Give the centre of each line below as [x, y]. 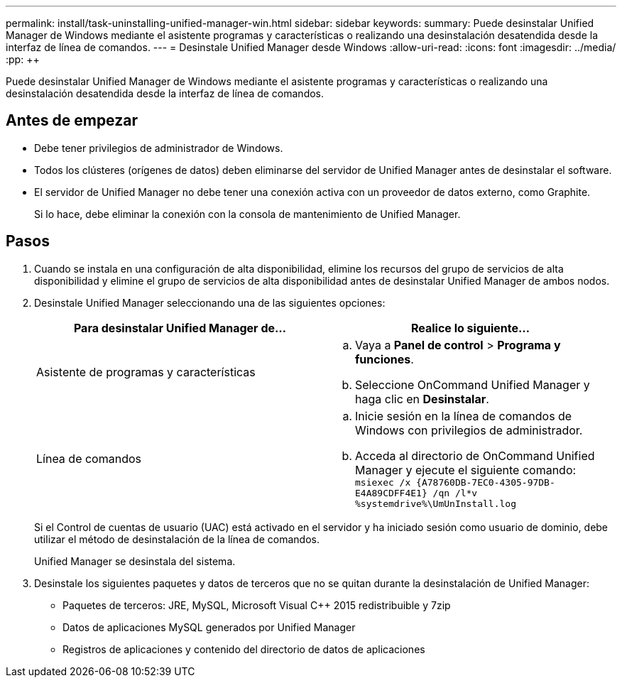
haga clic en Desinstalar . [422, 399]
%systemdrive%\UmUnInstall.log [436, 503]
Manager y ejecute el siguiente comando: [466, 470]
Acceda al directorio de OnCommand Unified [475, 455]
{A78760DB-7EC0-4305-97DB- [486, 482]
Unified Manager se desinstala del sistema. [135, 561]
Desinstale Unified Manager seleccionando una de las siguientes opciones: [210, 302]
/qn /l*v [455, 493]
